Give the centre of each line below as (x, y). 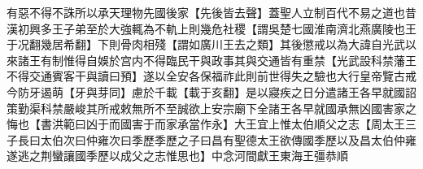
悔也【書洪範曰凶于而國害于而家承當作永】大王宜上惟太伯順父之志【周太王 (206, 124)
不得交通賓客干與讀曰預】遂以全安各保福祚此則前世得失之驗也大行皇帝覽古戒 (211, 76)
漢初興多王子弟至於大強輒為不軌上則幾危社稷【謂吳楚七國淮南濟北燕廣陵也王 (211, 28)
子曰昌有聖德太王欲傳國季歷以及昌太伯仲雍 (302, 139)
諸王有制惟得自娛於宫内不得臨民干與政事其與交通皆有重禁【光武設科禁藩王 (217, 60)
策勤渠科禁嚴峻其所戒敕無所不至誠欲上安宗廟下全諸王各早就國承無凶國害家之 (211, 108)
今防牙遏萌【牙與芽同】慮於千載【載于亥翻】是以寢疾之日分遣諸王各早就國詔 (211, 91)
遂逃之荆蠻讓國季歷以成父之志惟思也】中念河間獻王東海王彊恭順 (177, 156)
